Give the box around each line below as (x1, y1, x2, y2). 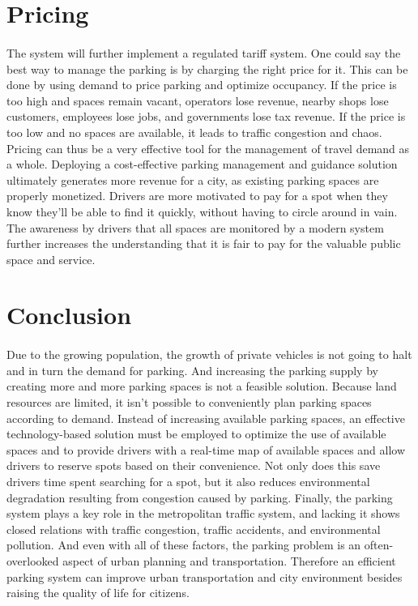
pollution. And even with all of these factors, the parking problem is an (6, 536, 361, 553)
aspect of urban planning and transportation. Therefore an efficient (62, 552, 396, 569)
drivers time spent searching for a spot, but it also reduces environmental (6, 473, 370, 489)
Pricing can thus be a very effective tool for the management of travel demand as (6, 139, 410, 156)
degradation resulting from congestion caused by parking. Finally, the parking (6, 489, 393, 506)
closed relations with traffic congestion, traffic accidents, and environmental (6, 520, 381, 537)
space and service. (6, 250, 96, 267)
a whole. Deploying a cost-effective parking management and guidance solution (6, 156, 398, 173)
